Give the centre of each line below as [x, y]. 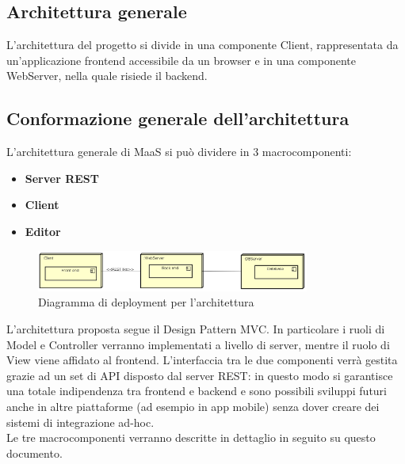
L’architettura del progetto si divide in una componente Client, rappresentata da [202, 45]
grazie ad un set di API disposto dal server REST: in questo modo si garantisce [200, 375]
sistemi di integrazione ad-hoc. [80, 422]
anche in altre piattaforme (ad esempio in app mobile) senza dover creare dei [193, 407]
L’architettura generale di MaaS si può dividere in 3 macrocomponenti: [179, 152]
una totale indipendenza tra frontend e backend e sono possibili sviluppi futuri [197, 391]
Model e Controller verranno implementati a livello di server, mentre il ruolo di [198, 344]
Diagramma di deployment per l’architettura [146, 302]
